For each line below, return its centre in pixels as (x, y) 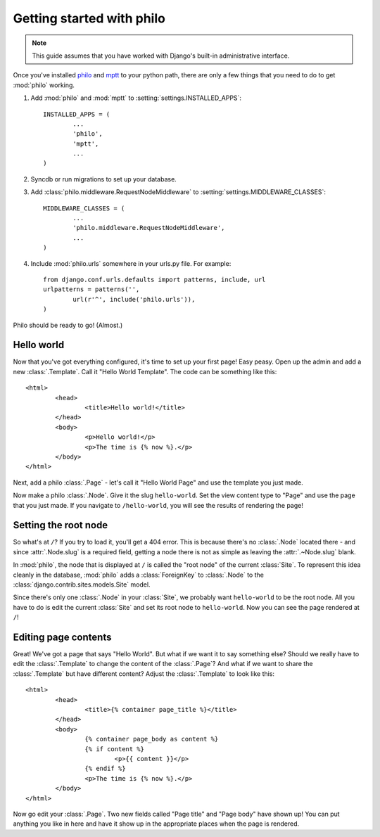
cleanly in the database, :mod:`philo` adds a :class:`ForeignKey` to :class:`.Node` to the (138, 575)
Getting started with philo (89, 18)
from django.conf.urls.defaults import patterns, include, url (154, 279)
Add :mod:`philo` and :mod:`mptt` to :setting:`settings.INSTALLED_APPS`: (136, 98)
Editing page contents (62, 637)
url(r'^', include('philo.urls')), (134, 299)
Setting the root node (61, 525)
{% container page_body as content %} (152, 739)
